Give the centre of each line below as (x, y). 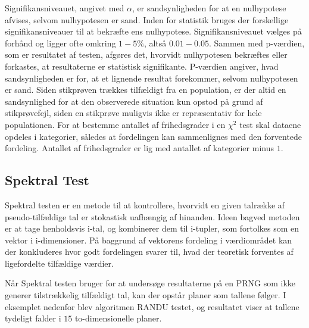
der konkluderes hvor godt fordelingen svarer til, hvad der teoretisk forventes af (149, 252)
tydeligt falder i (33, 318)
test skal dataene (270, 124)
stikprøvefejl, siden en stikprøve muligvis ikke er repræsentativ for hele (133, 113)
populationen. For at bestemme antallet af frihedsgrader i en (115, 124)
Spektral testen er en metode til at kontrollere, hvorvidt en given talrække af (145, 204)
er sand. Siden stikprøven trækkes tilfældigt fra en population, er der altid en (146, 90)
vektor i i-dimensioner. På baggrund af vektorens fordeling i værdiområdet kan (149, 240)
